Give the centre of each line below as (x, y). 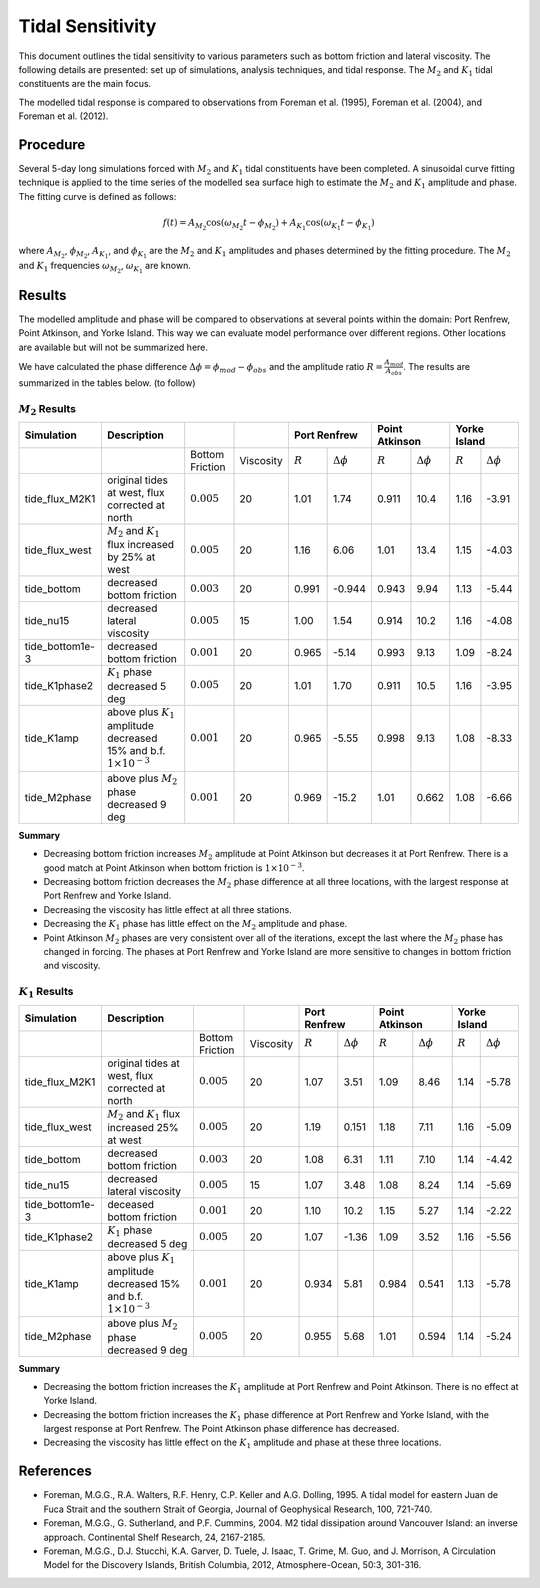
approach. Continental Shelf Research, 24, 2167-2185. (154, 1537)
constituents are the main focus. (85, 84)
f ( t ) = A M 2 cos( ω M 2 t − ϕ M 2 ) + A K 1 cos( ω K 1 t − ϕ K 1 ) (268, 224)
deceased (130, 1204)
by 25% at (131, 557)
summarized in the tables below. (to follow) (107, 382)
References (55, 1471)
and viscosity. (72, 966)
